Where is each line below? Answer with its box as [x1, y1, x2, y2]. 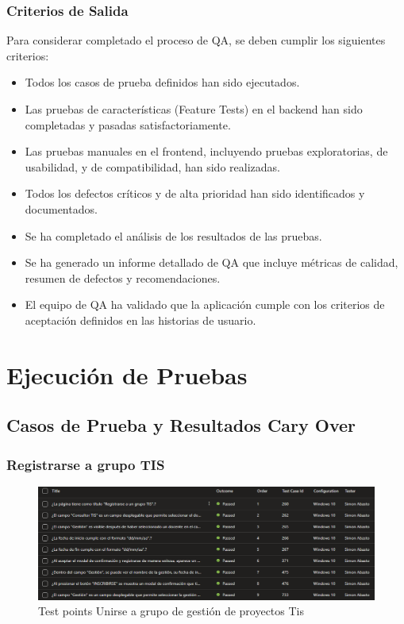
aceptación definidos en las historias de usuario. [25, 311, 256, 328]
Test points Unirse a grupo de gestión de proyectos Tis [38, 603, 304, 619]
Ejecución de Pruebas [6, 358, 248, 391]
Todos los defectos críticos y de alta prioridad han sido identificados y [25, 185, 365, 202]
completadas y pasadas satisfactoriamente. [25, 116, 231, 133]
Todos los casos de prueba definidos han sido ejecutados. [25, 74, 300, 91]
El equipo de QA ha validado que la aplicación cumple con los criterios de [25, 296, 385, 313]
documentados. [25, 200, 98, 217]
